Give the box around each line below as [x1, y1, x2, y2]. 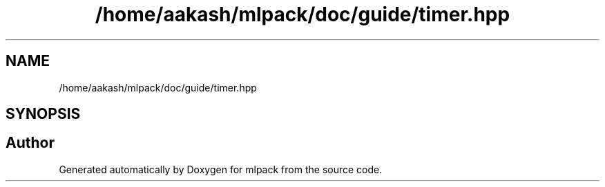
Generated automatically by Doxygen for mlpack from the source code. [59, 163, 383, 175]
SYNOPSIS [6, 105, 81, 123]
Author [6, 134, 55, 152]
